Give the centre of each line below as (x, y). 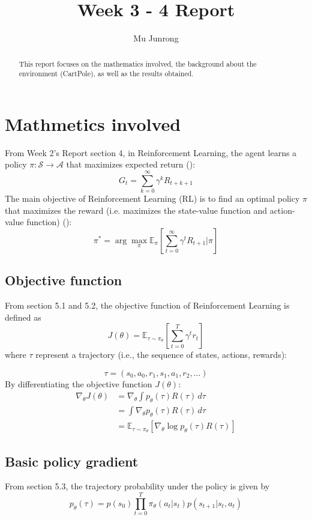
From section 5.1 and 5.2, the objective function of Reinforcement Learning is (147, 305)
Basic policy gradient (72, 461)
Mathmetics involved (93, 123)
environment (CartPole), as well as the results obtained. (106, 74)
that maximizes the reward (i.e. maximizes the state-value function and (136, 210)
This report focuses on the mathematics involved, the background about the (138, 63)
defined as (23, 317)
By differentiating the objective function (79, 383)
